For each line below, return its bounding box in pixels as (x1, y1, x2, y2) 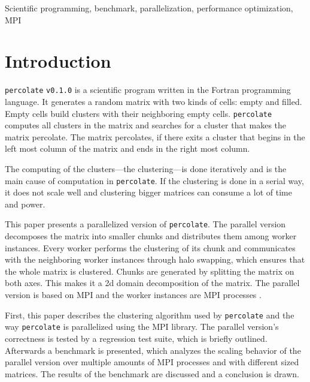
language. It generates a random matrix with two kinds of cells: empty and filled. (5, 95, 302, 107)
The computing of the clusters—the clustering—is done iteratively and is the (5, 163, 287, 175)
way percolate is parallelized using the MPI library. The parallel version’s (5, 320, 279, 333)
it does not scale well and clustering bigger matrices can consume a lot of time (5, 186, 292, 198)
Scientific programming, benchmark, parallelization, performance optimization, (5, 2, 293, 14)
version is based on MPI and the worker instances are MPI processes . (5, 288, 262, 301)
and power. (5, 197, 45, 210)
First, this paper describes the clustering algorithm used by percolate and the (5, 308, 294, 321)
